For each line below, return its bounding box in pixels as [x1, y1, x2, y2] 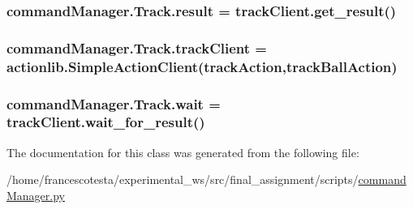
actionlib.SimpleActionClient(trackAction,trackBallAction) [6, 56, 398, 76]
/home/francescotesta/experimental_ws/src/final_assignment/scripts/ [6, 171, 359, 188]
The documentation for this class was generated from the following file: [6, 143, 359, 160]
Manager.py [6, 186, 66, 203]
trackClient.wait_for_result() [6, 112, 205, 132]
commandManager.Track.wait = [6, 93, 221, 113]
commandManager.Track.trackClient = [6, 37, 267, 58]
